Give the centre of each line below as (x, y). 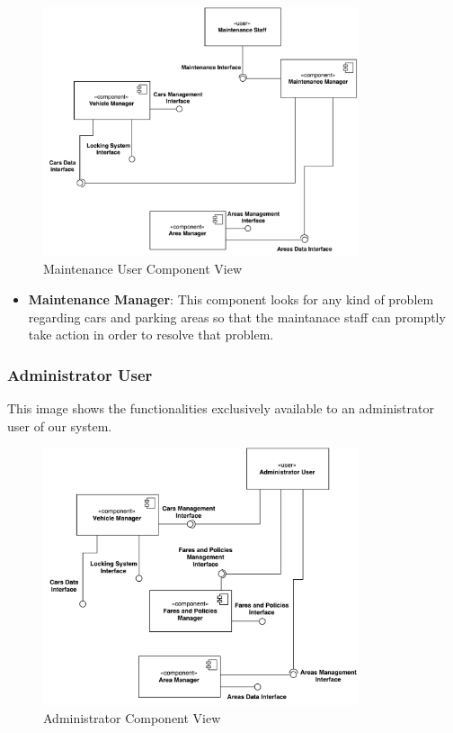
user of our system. (60, 425)
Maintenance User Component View (142, 269)
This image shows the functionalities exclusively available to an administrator (221, 408)
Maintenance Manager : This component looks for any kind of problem (231, 299)
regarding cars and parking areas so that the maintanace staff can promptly (237, 317)
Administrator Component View (132, 717)
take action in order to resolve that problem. (151, 335)
